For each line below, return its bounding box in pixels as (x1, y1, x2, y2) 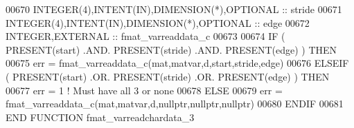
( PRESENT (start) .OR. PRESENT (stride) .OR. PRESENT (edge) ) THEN (6, 69, 330, 83)
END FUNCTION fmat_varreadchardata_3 (6, 109, 195, 124)
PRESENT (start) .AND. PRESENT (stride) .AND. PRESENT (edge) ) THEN (6, 42, 337, 56)
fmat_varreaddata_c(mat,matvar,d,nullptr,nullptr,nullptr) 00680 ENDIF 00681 (6, 96, 344, 111)
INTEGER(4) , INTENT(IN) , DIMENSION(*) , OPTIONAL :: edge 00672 (6, 15, 310, 30)
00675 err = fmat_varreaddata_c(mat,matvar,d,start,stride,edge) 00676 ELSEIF (6, 56, 349, 70)
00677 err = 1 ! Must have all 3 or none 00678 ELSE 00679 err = (6, 83, 283, 97)
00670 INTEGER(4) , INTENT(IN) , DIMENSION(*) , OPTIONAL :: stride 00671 (6, 2, 342, 16)
